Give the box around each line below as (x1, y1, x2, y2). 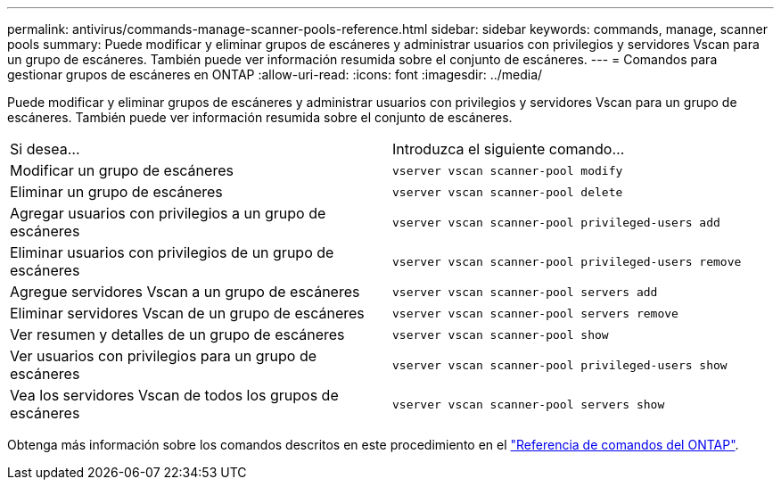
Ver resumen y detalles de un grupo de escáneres (10, 326, 345, 343)
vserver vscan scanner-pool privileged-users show (392, 358, 728, 372)
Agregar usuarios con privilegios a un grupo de (10, 204, 326, 222)
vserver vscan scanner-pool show (392, 327, 609, 342)
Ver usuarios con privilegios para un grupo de (10, 347, 317, 365)
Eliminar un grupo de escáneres (10, 183, 223, 201)
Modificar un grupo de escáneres (10, 161, 234, 179)
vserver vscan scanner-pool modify (392, 163, 623, 177)
